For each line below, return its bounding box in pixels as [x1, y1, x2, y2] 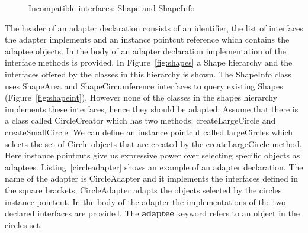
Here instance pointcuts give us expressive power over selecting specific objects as [5, 149, 300, 161]
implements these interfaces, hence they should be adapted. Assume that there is [5, 102, 299, 115]
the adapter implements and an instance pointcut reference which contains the [5, 33, 290, 46]
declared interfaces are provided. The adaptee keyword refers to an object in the [5, 207, 300, 219]
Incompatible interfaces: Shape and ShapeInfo [28, 2, 195, 14]
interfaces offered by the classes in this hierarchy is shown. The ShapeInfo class [5, 67, 291, 80]
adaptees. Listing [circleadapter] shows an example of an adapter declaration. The [5, 160, 303, 173]
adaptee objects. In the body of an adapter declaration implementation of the [5, 44, 287, 57]
